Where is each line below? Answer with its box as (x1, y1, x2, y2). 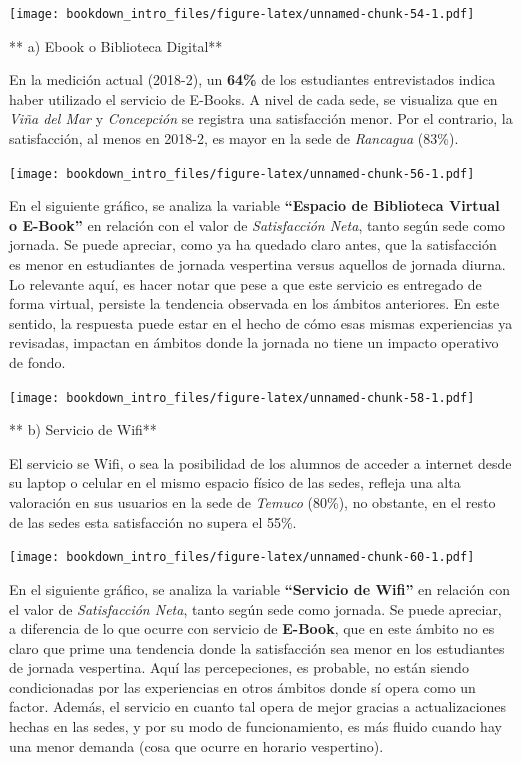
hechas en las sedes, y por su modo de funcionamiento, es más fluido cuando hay (9, 716, 502, 737)
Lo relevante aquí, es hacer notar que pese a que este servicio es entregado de (9, 273, 482, 294)
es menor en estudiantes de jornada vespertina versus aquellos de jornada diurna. (9, 254, 506, 275)
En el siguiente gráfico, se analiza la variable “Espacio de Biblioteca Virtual (9, 195, 500, 216)
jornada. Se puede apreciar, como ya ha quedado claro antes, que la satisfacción (9, 234, 497, 255)
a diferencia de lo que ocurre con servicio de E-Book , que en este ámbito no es (9, 618, 495, 639)
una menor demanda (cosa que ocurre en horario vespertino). (9, 735, 384, 756)
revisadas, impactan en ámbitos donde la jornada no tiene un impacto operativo (9, 332, 499, 353)
